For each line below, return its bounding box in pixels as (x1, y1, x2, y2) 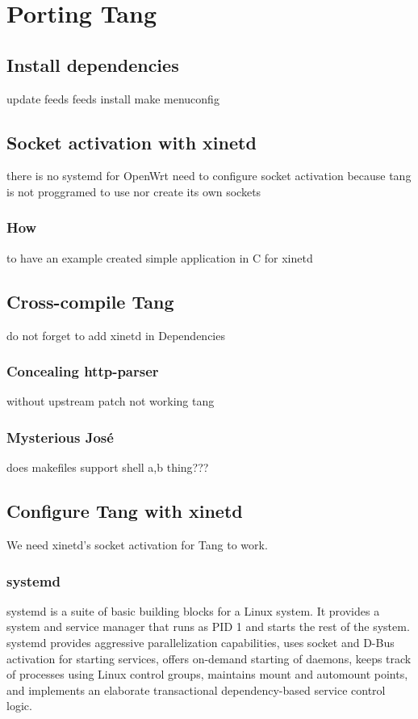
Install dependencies (6, 52, 179, 77)
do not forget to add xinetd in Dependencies (6, 326, 225, 343)
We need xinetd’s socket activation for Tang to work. (6, 536, 268, 553)
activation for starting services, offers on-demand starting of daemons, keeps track (6, 650, 412, 666)
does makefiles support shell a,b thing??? (6, 459, 209, 476)
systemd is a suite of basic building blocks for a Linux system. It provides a (6, 602, 380, 619)
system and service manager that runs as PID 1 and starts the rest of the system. (6, 618, 410, 635)
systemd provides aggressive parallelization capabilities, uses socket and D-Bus (6, 634, 395, 650)
